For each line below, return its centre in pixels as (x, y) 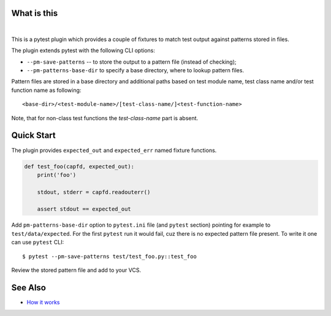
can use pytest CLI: (38, 243)
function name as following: (46, 90)
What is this (35, 13)
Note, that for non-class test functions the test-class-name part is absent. (105, 118)
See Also (29, 288)
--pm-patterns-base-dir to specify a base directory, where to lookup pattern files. (135, 70)
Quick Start (33, 136)
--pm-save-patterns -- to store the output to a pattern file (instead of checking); (131, 62)
